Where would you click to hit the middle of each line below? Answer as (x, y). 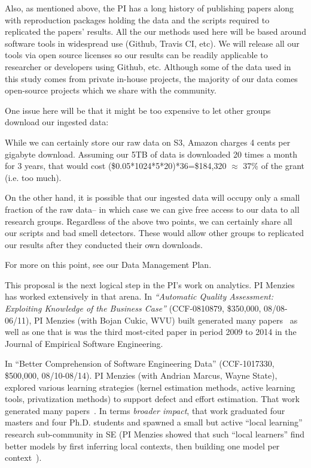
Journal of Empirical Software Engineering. (84, 343)
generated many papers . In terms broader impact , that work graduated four (145, 410)
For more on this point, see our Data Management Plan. (108, 265)
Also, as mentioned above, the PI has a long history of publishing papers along (149, 8)
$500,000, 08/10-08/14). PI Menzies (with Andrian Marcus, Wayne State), (141, 375)
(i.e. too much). (33, 177)
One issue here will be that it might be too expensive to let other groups (138, 110)
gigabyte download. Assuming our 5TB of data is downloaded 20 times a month (151, 154)
